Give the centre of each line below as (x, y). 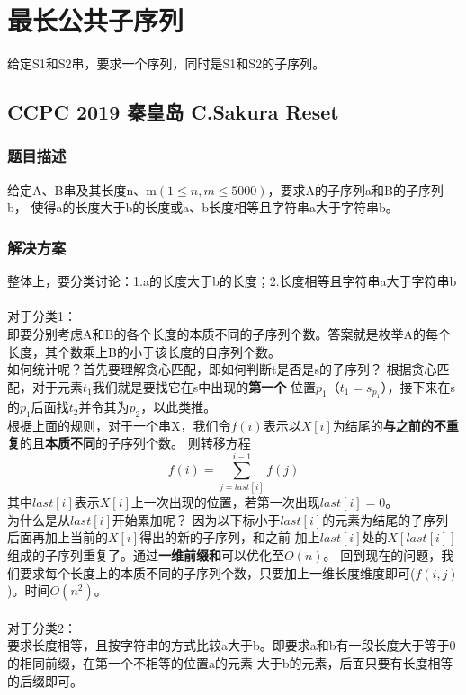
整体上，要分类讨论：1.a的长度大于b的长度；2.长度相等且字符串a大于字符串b (232, 281)
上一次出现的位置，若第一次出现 (225, 502)
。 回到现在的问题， (382, 554)
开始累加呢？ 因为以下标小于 (196, 519)
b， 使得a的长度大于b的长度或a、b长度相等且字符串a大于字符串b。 (203, 207)
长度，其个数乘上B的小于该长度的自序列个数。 (144, 351)
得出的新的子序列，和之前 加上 (230, 537)
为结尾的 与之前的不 (389, 425)
